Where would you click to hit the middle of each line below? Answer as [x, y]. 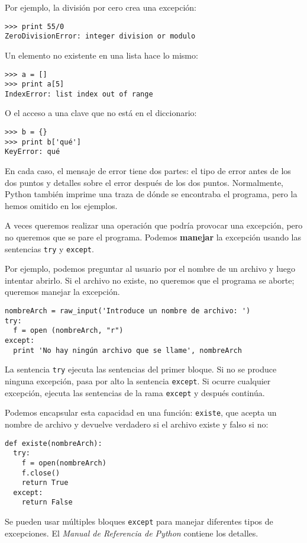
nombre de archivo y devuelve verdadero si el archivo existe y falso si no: [137, 424]
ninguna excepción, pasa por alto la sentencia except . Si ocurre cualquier [138, 380]
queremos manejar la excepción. [62, 292]
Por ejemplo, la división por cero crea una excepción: [101, 7]
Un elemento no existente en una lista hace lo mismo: [101, 55]
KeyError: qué [33, 152]
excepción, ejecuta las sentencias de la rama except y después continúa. [135, 392]
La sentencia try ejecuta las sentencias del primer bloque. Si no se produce [141, 369]
